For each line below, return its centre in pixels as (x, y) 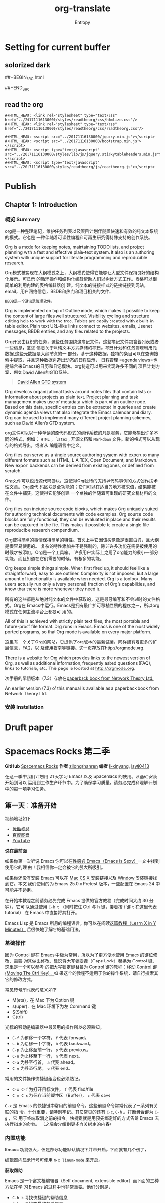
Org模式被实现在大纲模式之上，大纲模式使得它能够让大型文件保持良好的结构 (82, 273)
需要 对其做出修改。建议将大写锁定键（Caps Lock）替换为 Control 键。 (85, 961)
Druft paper (29, 728)
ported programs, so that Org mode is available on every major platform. (78, 632)
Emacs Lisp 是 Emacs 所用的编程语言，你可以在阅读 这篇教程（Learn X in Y (81, 923)
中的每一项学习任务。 (27, 789)
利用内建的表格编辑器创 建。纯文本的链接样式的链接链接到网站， (83, 285)
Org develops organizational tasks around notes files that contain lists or (78, 392)
